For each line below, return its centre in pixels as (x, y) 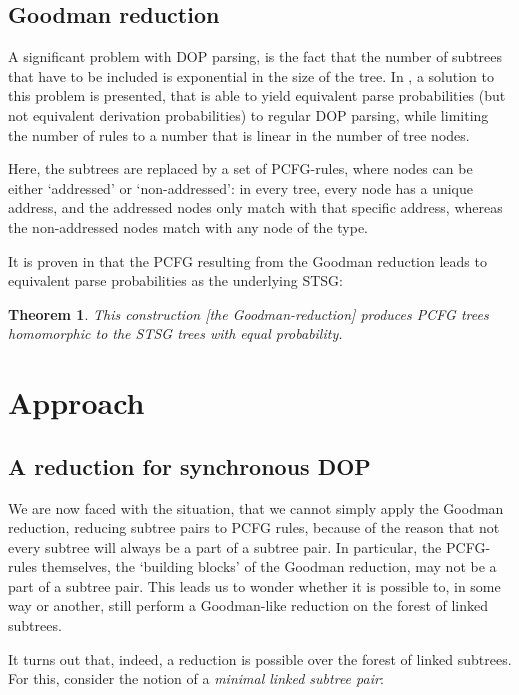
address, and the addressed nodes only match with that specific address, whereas (255, 207)
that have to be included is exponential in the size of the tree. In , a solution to (251, 75)
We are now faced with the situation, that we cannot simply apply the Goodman (256, 507)
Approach (76, 402)
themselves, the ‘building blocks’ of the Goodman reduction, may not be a (269, 566)
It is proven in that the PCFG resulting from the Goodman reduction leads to (247, 260)
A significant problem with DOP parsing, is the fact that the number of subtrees (255, 56)
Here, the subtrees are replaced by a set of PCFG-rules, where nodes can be (240, 168)
